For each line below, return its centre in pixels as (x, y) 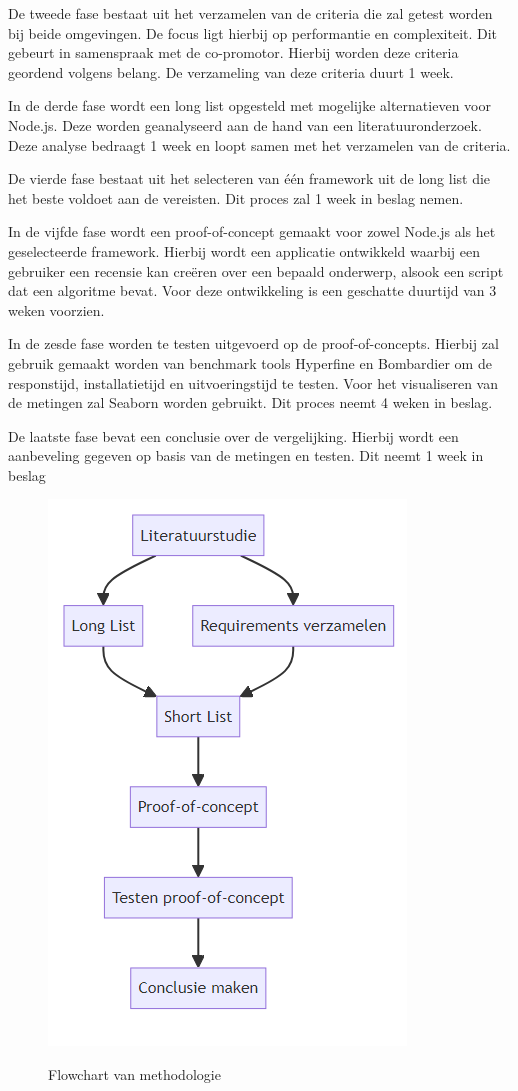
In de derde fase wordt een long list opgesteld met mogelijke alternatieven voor (249, 105)
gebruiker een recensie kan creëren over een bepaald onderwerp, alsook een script (256, 270)
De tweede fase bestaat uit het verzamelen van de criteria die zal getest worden (250, 13)
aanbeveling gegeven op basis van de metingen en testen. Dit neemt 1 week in (246, 455)
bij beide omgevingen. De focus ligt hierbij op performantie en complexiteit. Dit (253, 32)
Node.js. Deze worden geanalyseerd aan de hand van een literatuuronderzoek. (245, 124)
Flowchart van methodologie (134, 1074)
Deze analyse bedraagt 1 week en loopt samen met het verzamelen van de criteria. (259, 144)
